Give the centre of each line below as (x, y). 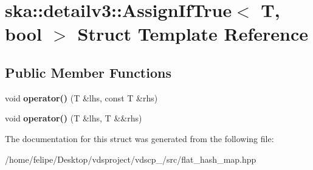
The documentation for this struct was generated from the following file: (139, 138)
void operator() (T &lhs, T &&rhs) (74, 118)
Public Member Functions (88, 72)
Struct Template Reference (193, 34)
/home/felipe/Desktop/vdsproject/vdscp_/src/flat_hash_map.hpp (131, 159)
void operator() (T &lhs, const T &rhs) (81, 97)
